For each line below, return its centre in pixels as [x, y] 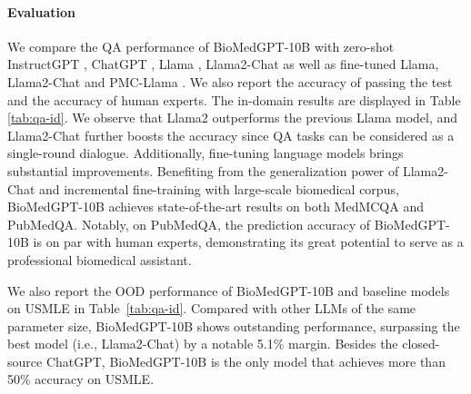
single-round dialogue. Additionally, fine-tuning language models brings [205, 153]
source [25, 361]
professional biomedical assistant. [100, 259]
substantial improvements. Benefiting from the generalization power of [203, 170]
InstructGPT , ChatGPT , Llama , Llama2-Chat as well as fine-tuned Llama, [223, 64]
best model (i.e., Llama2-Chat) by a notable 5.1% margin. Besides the [203, 344]
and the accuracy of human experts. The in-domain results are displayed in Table [234, 99]
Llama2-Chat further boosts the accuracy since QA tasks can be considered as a [231, 135]
